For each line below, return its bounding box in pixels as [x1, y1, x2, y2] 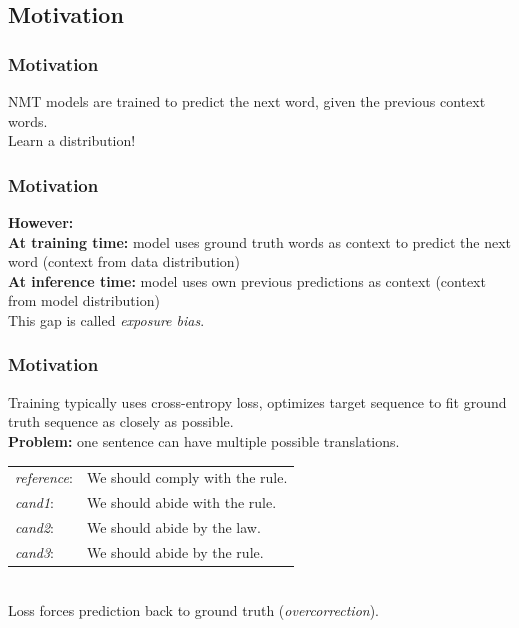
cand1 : [15, 492, 54, 513]
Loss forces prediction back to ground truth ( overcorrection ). [8, 599, 380, 620]
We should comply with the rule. [86, 467, 288, 488]
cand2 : [15, 517, 54, 537]
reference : [15, 467, 73, 488]
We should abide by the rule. [86, 541, 264, 562]
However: [8, 212, 74, 232]
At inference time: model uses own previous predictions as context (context [8, 270, 486, 291]
